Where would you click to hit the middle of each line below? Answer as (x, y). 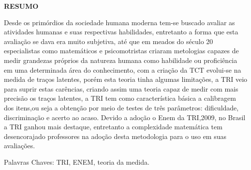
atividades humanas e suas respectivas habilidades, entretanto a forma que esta (121, 32)
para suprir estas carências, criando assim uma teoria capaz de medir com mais (121, 88)
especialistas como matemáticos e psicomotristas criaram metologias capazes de (121, 51)
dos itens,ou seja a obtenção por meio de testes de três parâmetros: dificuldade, (121, 107)
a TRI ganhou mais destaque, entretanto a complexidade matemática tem (113, 127)
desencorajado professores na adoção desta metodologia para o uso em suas (115, 136)
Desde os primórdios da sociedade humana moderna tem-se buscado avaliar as (119, 22)
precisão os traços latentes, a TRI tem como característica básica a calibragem (120, 98)
